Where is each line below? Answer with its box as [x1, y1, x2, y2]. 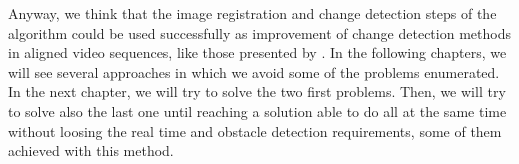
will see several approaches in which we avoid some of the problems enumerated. [8, 61, 500, 82]
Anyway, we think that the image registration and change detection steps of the [8, 3, 497, 23]
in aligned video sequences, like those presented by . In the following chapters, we [8, 42, 507, 63]
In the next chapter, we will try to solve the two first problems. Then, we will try [8, 81, 506, 102]
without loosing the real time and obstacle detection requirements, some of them [8, 120, 502, 141]
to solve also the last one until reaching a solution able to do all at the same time [8, 100, 507, 121]
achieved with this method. [8, 140, 174, 161]
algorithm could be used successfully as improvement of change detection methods [8, 22, 511, 43]
